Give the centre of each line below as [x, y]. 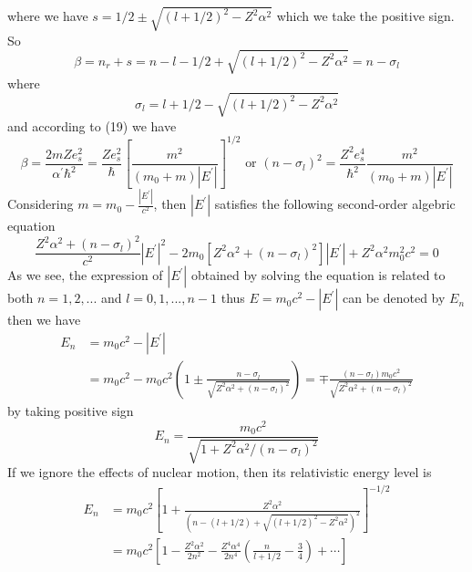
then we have [44, 320]
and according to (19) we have [92, 125]
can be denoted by [394, 298]
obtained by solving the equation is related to [318, 275]
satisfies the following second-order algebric [335, 204]
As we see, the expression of [85, 275]
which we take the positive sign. [365, 16]
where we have [48, 16]
